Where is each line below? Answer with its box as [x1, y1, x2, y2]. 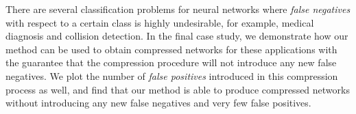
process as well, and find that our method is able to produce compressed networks [5, 82, 350, 96]
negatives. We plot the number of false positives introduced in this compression [5, 68, 338, 83]
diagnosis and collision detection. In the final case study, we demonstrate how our [5, 29, 348, 43]
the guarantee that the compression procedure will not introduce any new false [5, 55, 337, 70]
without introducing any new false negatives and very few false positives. [5, 96, 311, 110]
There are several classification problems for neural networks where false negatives [5, 2, 351, 16]
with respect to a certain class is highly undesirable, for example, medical [5, 15, 314, 29]
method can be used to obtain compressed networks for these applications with [5, 42, 337, 56]
